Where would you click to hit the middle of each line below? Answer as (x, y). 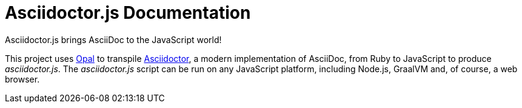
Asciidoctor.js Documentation (128, 13)
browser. (22, 79)
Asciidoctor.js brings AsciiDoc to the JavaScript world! (113, 39)
